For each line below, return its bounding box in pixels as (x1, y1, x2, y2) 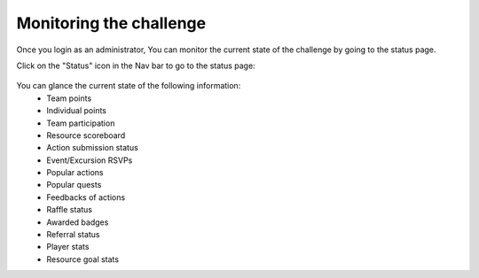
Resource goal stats (46, 253, 120, 265)
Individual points (46, 105, 106, 116)
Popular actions (46, 167, 104, 178)
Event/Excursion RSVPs (46, 155, 133, 166)
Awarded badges (46, 217, 109, 228)
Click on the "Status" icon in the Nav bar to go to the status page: (16, 60, 256, 71)
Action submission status (46, 143, 139, 153)
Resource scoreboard (46, 129, 126, 141)
